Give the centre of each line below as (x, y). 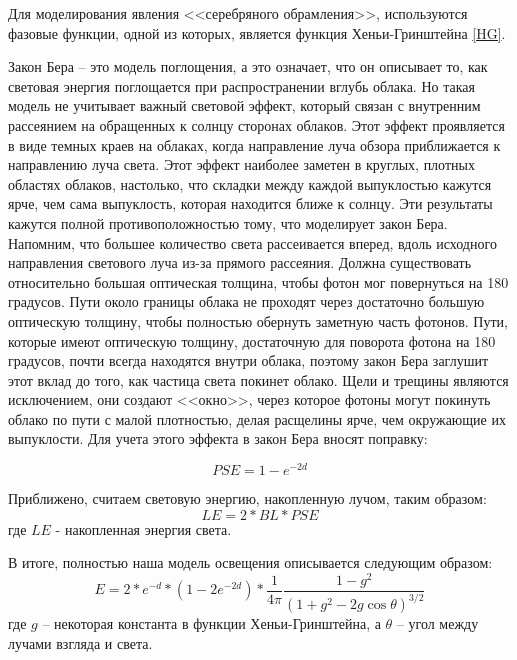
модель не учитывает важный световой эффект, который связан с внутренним (244, 105)
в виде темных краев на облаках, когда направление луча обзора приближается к (254, 144)
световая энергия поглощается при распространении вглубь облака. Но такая (241, 85)
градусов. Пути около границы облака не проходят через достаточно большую (246, 301)
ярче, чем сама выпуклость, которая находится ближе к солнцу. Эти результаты (250, 203)
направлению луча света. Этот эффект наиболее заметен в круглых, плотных (241, 164)
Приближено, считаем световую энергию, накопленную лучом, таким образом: (247, 498)
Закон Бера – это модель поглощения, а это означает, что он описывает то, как (248, 66)
